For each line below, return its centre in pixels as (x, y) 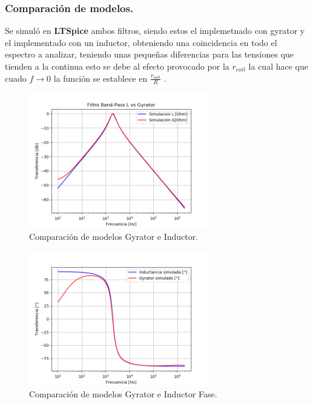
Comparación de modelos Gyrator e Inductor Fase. (123, 394)
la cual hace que (278, 66)
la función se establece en (100, 78)
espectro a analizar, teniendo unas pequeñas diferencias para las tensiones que (150, 54)
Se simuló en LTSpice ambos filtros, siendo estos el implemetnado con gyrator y (155, 31)
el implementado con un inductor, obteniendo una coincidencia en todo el (141, 42)
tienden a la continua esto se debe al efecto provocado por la (117, 66)
